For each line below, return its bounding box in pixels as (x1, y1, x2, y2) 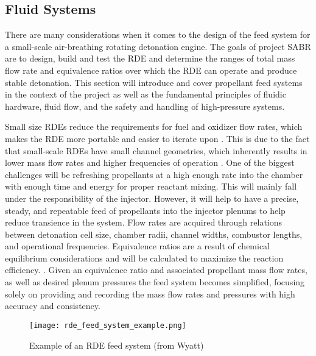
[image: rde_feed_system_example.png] (29, 321, 186, 330)
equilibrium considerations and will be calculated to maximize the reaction (5, 251, 284, 264)
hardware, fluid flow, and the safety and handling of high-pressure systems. (5, 99, 285, 112)
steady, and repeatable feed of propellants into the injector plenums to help (5, 204, 286, 216)
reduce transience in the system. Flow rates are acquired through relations (5, 216, 283, 229)
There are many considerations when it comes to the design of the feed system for (5, 28, 311, 41)
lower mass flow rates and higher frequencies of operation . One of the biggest (5, 156, 295, 169)
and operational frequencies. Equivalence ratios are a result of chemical (5, 240, 270, 252)
